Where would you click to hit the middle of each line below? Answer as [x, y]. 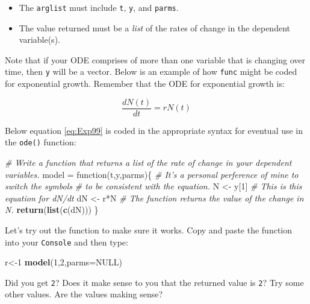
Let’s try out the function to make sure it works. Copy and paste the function [149, 230]
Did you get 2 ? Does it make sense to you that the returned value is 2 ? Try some [154, 282]
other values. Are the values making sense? [84, 294]
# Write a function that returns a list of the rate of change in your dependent [148, 162]
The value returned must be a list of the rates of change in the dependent [154, 27]
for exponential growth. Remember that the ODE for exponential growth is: [145, 84]
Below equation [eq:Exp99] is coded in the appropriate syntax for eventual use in [154, 130]
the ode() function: [41, 142]
